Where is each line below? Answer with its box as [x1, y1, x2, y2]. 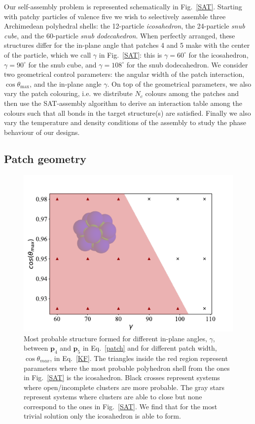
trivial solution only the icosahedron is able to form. [24, 411, 181, 421]
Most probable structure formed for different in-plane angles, [24, 333, 207, 343]
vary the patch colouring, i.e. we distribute [4, 88, 133, 98]
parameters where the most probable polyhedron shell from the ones [24, 362, 230, 373]
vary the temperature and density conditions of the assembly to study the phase [4, 117, 246, 128]
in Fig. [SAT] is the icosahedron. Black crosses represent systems [24, 372, 220, 383]
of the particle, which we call [4, 49, 91, 60]
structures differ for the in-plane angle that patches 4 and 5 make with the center [4, 40, 250, 50]
